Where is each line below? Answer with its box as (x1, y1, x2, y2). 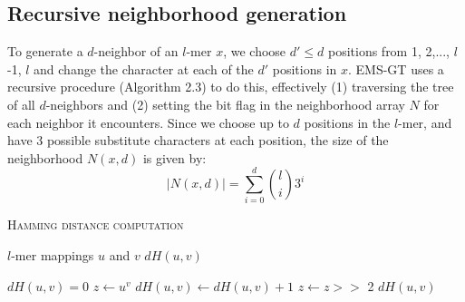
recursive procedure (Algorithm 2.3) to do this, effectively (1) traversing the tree (7, 77, 454, 96)
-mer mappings (11, 246, 94, 265)
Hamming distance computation (7, 215, 184, 234)
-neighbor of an (93, 42, 179, 61)
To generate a (7, 42, 83, 61)
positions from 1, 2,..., (327, 42, 450, 61)
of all (7, 94, 35, 113)
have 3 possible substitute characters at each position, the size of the (7, 131, 389, 150)
